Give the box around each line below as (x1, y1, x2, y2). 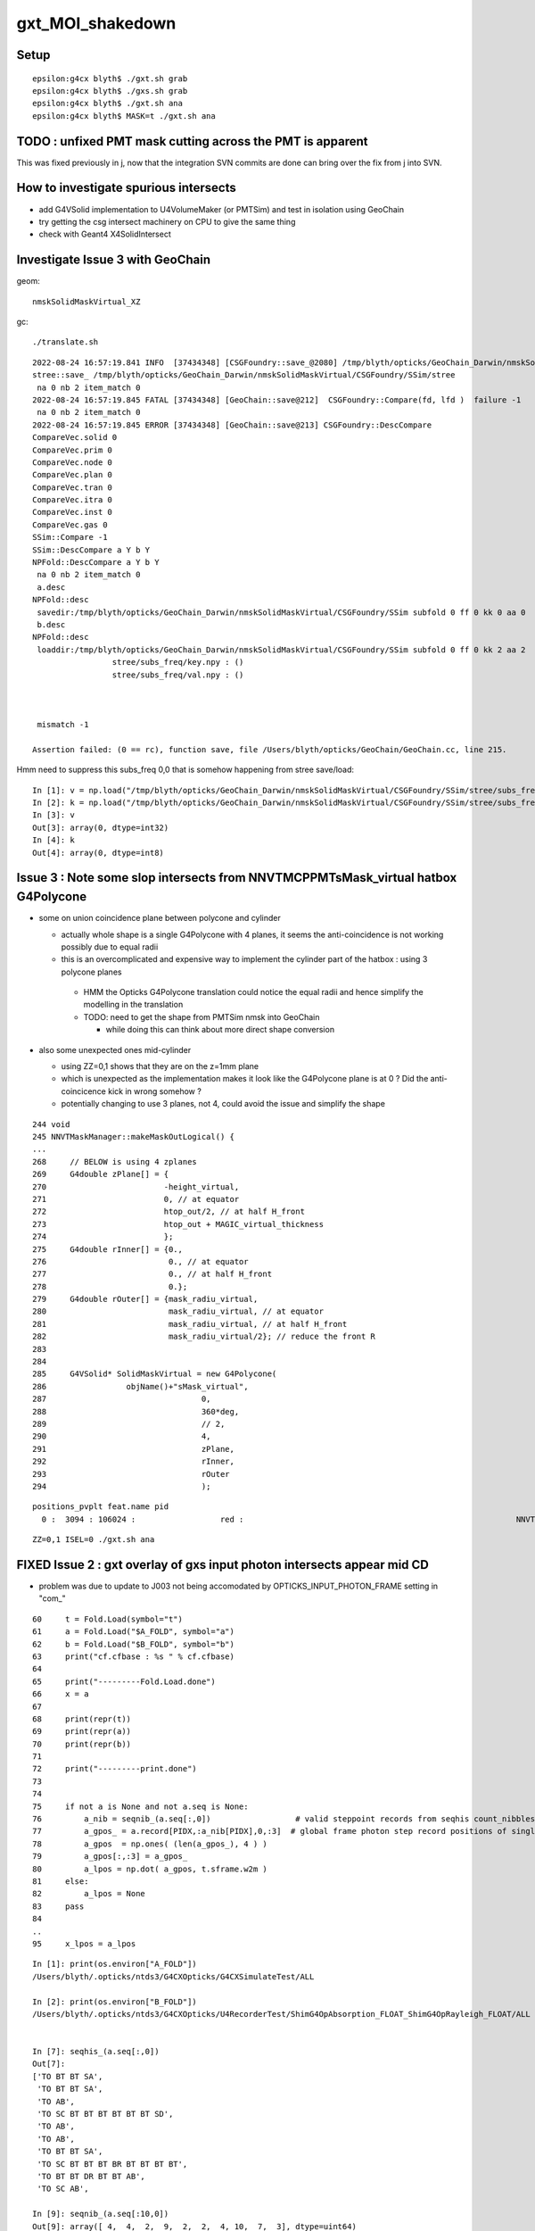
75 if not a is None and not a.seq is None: (32, 1801, 249, 1812)
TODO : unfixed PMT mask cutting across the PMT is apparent (16, 134, 368, 149)
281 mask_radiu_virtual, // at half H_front (32, 1319, 348, 1329)
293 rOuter (32, 1469, 231, 1479)
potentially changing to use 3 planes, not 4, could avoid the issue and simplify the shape (61, 1099, 385, 1109)
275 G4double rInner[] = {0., (32, 1244, 183, 1254)
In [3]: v (32, 810, 75, 820)
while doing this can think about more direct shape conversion (105, 1024, 334, 1035)
